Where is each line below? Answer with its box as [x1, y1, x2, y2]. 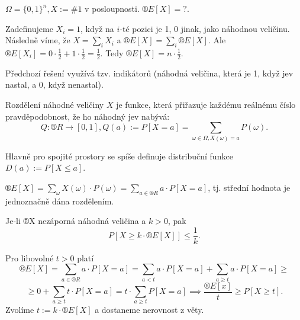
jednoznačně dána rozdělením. [5, 194, 114, 207]
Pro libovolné [5, 251, 54, 264]
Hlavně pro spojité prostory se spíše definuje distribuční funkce [5, 149, 233, 162]
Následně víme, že [5, 34, 70, 46]
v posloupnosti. [85, 2, 140, 14]
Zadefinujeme [5, 22, 53, 34]
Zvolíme [5, 303, 34, 316]
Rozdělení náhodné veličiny [5, 98, 104, 110]
